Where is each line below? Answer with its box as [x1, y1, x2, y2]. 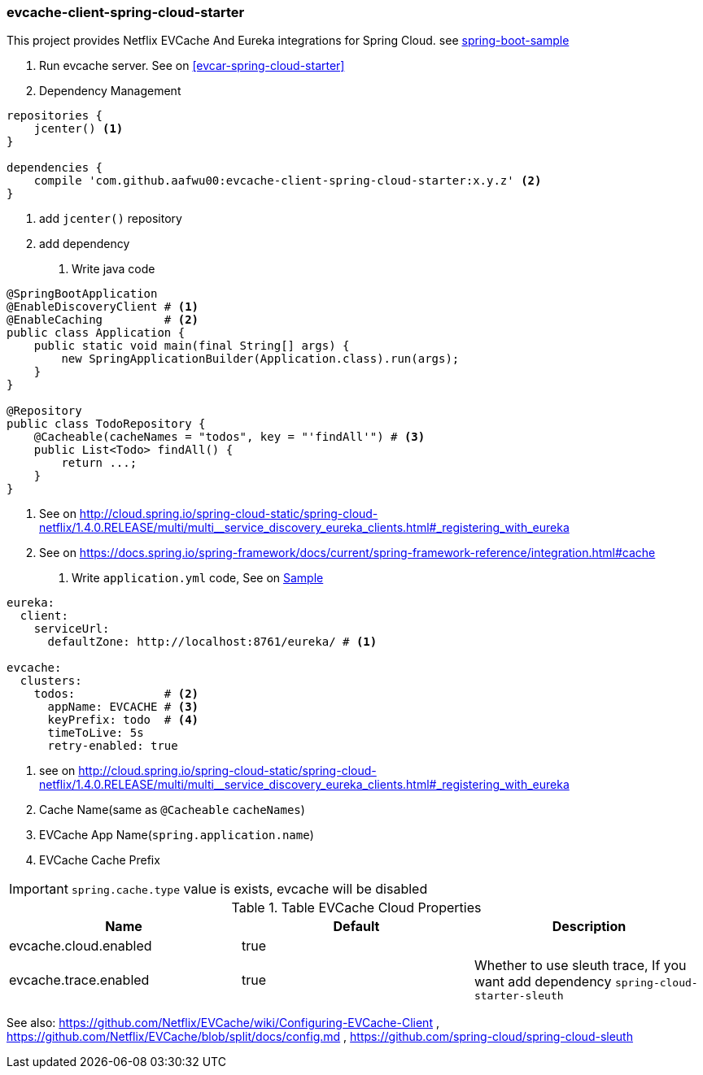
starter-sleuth [474, 990, 564, 1003]
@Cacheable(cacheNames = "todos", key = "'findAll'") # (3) [33, 430, 426, 444]
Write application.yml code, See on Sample [72, 571, 324, 585]
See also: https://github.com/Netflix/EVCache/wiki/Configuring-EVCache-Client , [7, 1016, 439, 1030]
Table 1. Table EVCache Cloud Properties [231, 899, 482, 916]
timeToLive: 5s [47, 726, 144, 740]
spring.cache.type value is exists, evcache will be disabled [71, 881, 428, 898]
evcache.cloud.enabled [9, 938, 152, 955]
